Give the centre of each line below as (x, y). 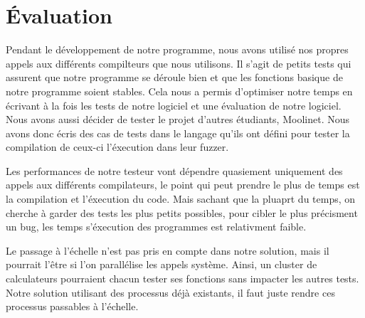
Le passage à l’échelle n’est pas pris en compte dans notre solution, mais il (168, 250)
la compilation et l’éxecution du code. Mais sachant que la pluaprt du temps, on (181, 199)
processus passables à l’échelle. (72, 306)
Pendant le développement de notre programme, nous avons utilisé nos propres (177, 49)
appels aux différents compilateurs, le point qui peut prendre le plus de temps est (183, 185)
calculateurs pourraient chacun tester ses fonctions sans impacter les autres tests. (182, 279)
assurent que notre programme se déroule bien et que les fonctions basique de (174, 77)
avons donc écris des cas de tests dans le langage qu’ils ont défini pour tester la (178, 133)
